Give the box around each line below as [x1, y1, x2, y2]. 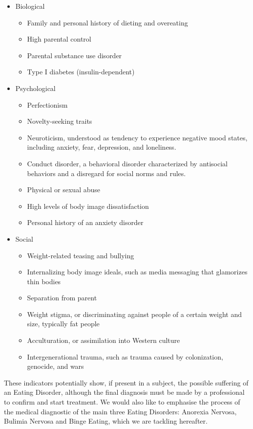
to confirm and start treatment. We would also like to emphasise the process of [4, 397, 240, 407]
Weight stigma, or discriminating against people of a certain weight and [27, 309, 242, 319]
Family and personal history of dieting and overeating [27, 17, 188, 27]
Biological [15, 1, 45, 11]
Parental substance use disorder [27, 50, 122, 60]
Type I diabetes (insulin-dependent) [27, 67, 135, 77]
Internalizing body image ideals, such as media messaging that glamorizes [27, 267, 248, 277]
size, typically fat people [27, 318, 100, 329]
